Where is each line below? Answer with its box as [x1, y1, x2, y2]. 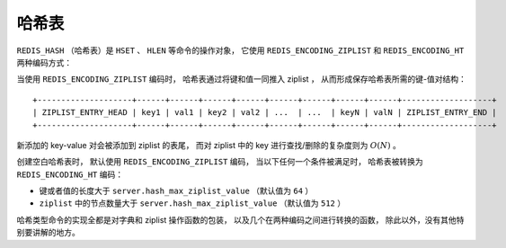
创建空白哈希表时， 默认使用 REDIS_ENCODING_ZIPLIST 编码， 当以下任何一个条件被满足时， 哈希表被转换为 [16, 156, 424, 167]
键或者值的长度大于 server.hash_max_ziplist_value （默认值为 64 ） [39, 185, 314, 197]
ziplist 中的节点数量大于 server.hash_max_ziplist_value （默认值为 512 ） [39, 198, 346, 208]
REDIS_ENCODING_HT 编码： [16, 169, 124, 180]
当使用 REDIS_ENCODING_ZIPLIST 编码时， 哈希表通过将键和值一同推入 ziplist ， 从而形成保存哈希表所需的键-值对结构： [16, 74, 466, 84]
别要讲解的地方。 [16, 227, 80, 238]
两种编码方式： [16, 57, 72, 67]
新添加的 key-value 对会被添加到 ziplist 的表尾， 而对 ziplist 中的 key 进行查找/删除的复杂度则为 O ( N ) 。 [16, 139, 402, 150]
